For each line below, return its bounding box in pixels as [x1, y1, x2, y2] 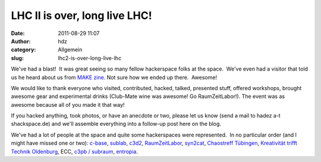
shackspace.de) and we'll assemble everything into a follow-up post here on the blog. [11, 120, 222, 128]
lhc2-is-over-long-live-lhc [58, 54, 122, 62]
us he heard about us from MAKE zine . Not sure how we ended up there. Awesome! [11, 74, 217, 81]
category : [11, 46, 36, 53]
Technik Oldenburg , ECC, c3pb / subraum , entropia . [11, 148, 138, 155]
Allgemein [58, 46, 83, 53]
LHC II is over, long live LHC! [11, 9, 152, 22]
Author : [11, 37, 31, 45]
